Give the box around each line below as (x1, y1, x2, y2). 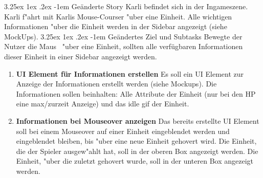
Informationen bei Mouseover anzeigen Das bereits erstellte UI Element (16, 115, 259, 126)
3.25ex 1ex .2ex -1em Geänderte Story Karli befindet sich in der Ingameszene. (4, 1, 248, 11)
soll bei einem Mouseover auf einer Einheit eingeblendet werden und (16, 125, 230, 136)
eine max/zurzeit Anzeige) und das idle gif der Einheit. (16, 98, 189, 109)
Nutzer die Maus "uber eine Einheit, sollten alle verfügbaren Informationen (4, 41, 243, 52)
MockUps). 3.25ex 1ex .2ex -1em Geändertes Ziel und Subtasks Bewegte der (4, 31, 243, 41)
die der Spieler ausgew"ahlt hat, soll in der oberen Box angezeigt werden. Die (16, 145, 258, 156)
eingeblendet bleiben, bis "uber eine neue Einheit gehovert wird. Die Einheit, (16, 136, 257, 146)
